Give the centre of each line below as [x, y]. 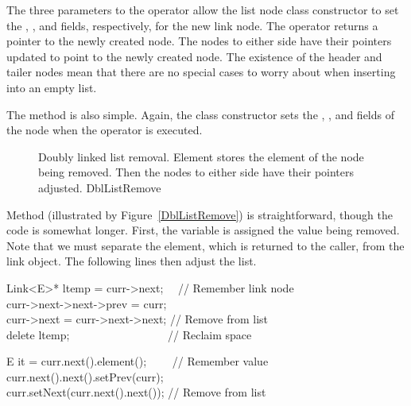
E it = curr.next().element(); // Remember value [138, 361]
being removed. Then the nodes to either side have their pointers [196, 172]
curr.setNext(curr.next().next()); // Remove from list [136, 392]
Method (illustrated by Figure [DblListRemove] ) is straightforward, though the [200, 214]
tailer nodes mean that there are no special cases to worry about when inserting [201, 72]
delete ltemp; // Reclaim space [129, 334]
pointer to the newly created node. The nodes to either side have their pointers [199, 41]
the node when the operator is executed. [105, 130]
